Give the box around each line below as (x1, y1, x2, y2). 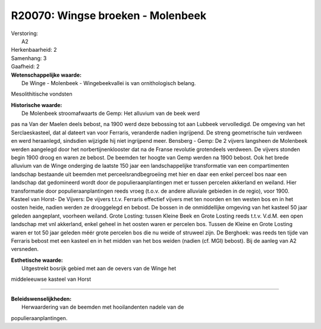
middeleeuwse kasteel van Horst (11, 275, 92, 283)
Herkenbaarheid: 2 (11, 46, 57, 54)
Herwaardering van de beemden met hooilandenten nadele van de (21, 303, 184, 311)
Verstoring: (11, 30, 39, 37)
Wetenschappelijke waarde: (11, 71, 82, 79)
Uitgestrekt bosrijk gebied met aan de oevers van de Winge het (21, 265, 177, 272)
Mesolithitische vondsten (11, 90, 73, 98)
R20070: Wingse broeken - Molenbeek (11, 9, 207, 22)
